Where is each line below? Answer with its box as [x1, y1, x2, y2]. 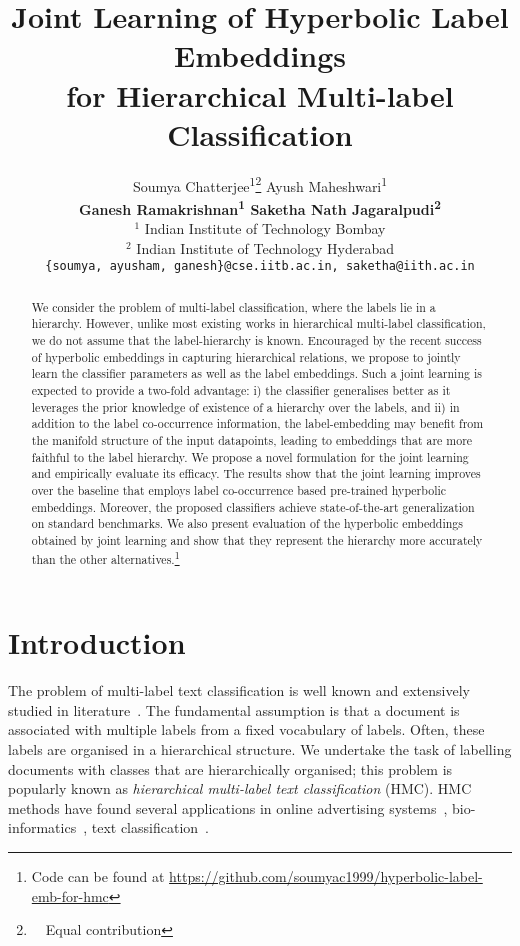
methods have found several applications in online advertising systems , [8, 797, 448, 818]
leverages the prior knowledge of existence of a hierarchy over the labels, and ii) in [31, 398, 460, 415]
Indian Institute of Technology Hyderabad [136, 237, 394, 258]
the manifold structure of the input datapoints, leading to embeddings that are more [31, 432, 473, 449]
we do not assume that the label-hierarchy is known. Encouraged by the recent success [31, 332, 482, 349]
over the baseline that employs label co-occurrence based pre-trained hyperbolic [31, 482, 447, 499]
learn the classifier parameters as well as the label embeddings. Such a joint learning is [31, 365, 482, 382]
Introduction [8, 622, 186, 663]
